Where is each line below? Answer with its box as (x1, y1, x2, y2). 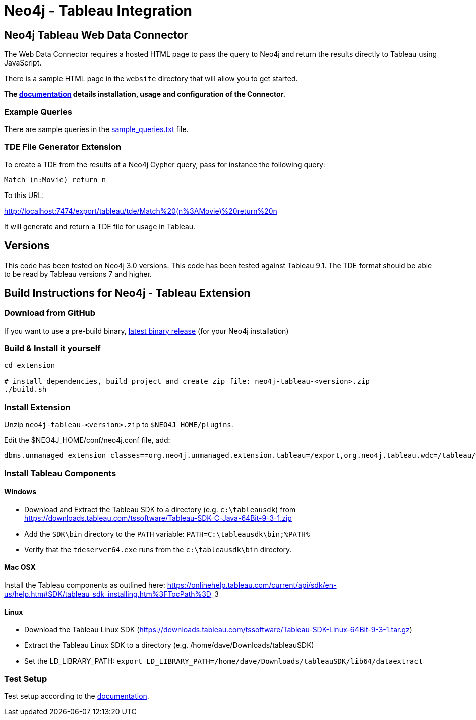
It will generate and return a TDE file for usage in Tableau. (4, 222, 196, 231)
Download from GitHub (4, 308, 96, 318)
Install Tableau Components (4, 468, 116, 478)
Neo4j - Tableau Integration (4, 2, 192, 19)
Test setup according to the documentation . (4, 692, 149, 701)
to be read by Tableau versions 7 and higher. (4, 269, 152, 278)
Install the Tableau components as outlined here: (4, 581, 165, 590)
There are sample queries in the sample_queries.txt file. (4, 124, 189, 134)
